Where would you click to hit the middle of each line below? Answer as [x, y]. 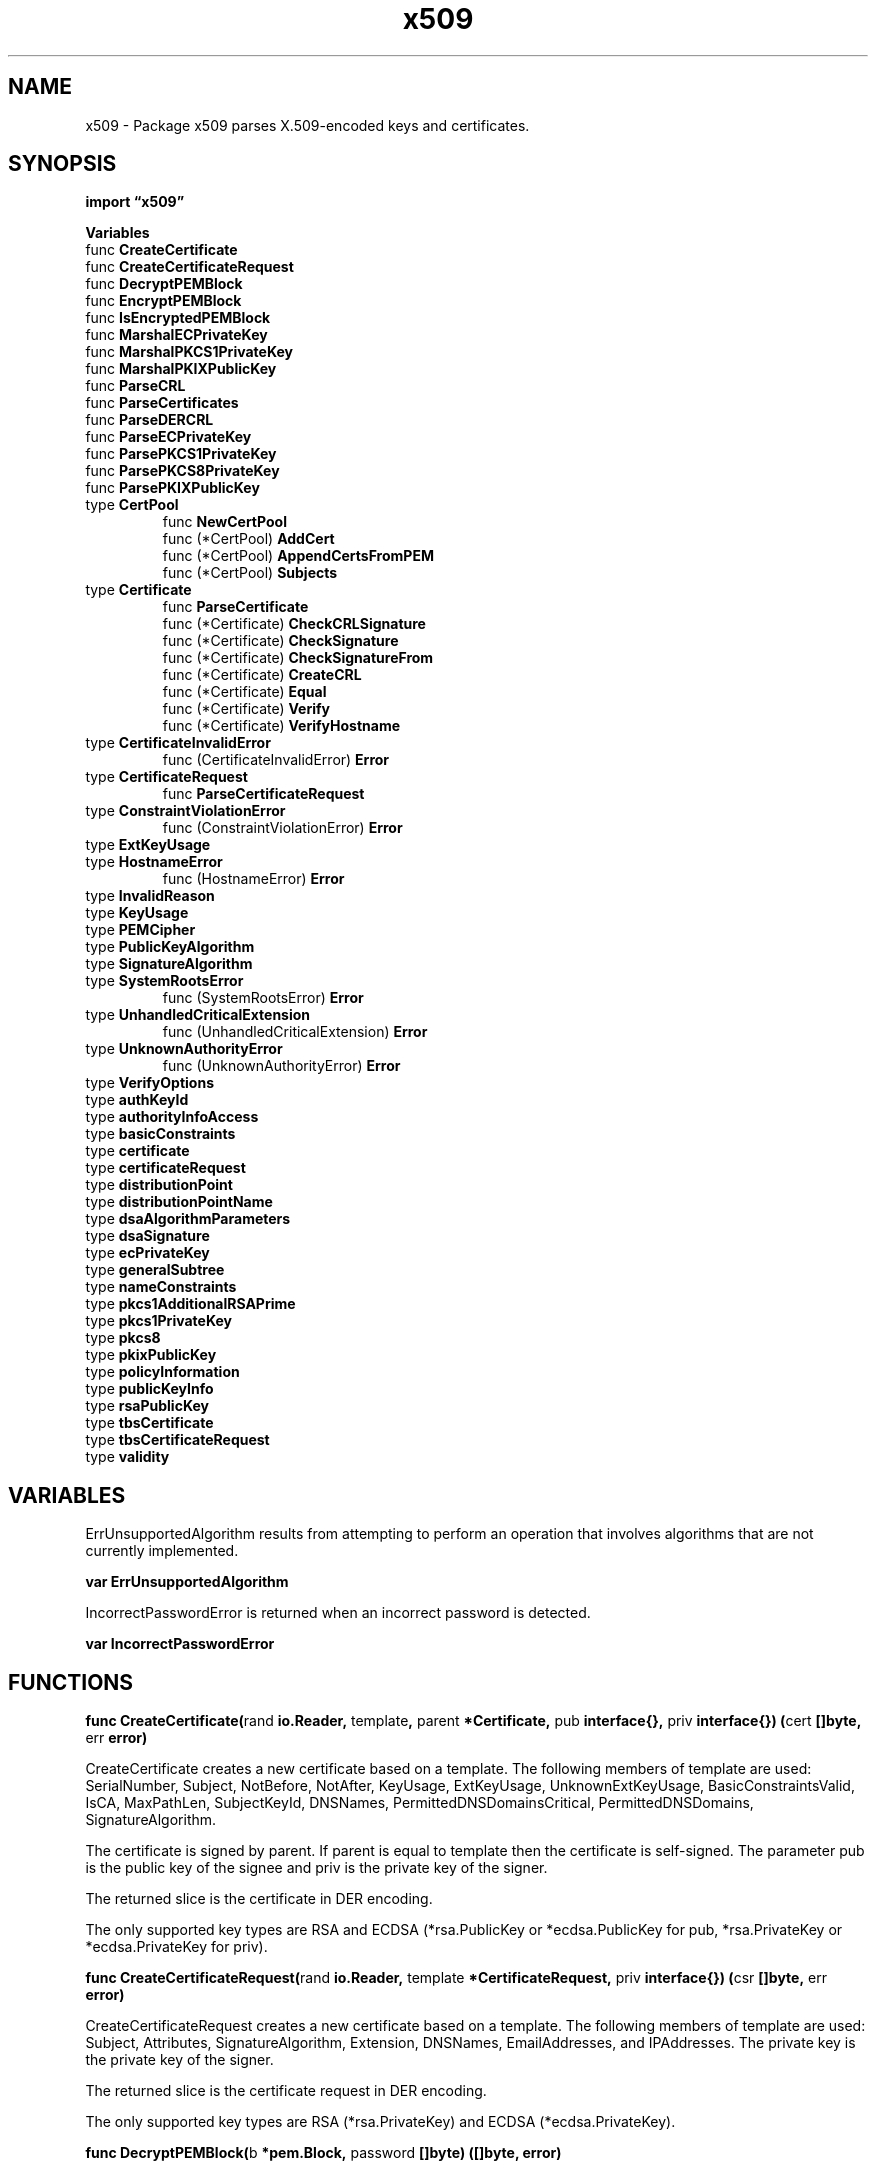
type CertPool [132, 505]
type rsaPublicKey [147, 1406]
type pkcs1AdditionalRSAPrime [190, 1304]
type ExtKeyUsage [148, 845]
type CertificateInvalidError [178, 743]
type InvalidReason [150, 896]
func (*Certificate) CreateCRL [262, 675]
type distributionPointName [179, 1202]
